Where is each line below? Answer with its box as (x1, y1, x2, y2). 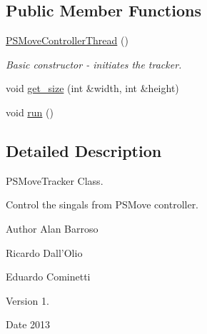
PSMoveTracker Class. (6, 173, 103, 188)
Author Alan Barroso (6, 221, 99, 236)
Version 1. (6, 293, 49, 308)
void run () (6, 104, 54, 119)
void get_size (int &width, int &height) (6, 81, 179, 96)
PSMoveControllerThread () (6, 33, 128, 48)
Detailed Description (6, 139, 162, 161)
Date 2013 (6, 317, 51, 332)
